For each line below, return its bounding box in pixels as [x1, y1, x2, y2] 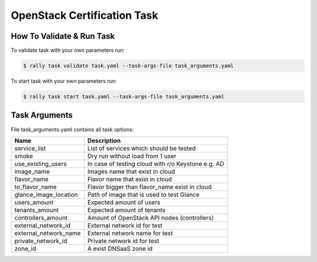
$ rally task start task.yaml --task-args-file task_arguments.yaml [23, 93, 225, 100]
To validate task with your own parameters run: [11, 47, 125, 54]
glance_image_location [14, 190, 78, 199]
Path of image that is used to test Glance [87, 190, 200, 199]
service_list [14, 144, 46, 152]
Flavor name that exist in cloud [87, 175, 173, 183]
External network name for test [87, 229, 173, 237]
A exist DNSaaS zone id [87, 244, 153, 253]
